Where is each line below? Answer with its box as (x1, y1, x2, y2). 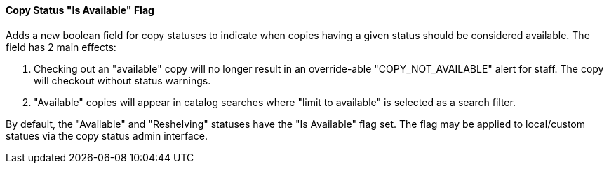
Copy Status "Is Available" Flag (6, 4, 154, 16)
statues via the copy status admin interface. (6, 129, 208, 142)
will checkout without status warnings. (34, 74, 211, 87)
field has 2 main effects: (6, 41, 116, 53)
